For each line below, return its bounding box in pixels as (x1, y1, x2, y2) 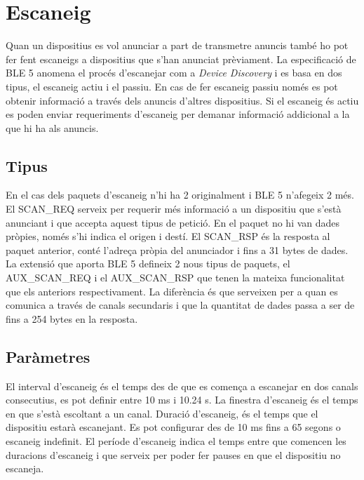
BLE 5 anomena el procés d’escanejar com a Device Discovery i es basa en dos (6, 65, 342, 80)
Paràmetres (6, 345, 90, 367)
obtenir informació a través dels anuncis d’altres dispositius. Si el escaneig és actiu (6, 93, 359, 107)
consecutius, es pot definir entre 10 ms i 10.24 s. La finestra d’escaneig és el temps (6, 392, 358, 407)
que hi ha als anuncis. (6, 120, 99, 135)
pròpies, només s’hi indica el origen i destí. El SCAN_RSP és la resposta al (6, 229, 330, 244)
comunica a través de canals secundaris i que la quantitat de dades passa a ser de (6, 298, 355, 312)
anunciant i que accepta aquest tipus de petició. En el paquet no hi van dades (6, 215, 340, 229)
